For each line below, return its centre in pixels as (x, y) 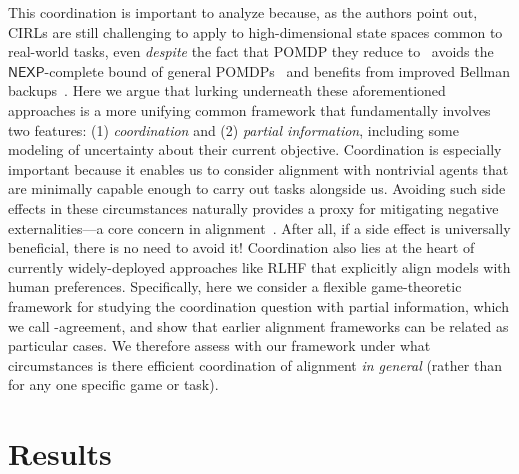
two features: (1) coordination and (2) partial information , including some (233, 129)
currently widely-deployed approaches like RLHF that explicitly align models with (259, 266)
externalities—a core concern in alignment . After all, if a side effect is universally (259, 227)
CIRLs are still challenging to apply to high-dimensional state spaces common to (255, 31)
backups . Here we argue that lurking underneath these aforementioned (227, 90)
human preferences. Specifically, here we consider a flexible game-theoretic (235, 286)
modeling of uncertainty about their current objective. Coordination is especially (255, 149)
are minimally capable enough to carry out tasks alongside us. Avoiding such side (257, 188)
